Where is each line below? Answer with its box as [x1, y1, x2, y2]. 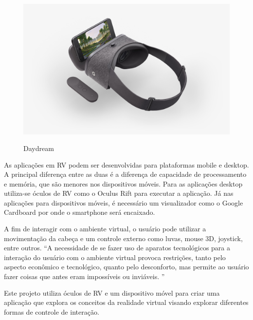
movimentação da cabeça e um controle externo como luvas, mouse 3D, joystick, [4, 233, 243, 243]
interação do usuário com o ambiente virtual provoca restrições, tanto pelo [4, 252, 226, 262]
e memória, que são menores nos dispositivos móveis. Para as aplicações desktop [4, 178, 243, 188]
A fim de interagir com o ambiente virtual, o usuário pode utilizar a [4, 224, 206, 234]
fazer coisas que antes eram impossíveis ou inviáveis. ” [4, 271, 165, 282]
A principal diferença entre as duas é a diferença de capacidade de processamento [4, 169, 247, 179]
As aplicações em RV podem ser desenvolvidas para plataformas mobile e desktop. [4, 159, 249, 169]
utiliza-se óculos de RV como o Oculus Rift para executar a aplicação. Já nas [4, 188, 234, 198]
